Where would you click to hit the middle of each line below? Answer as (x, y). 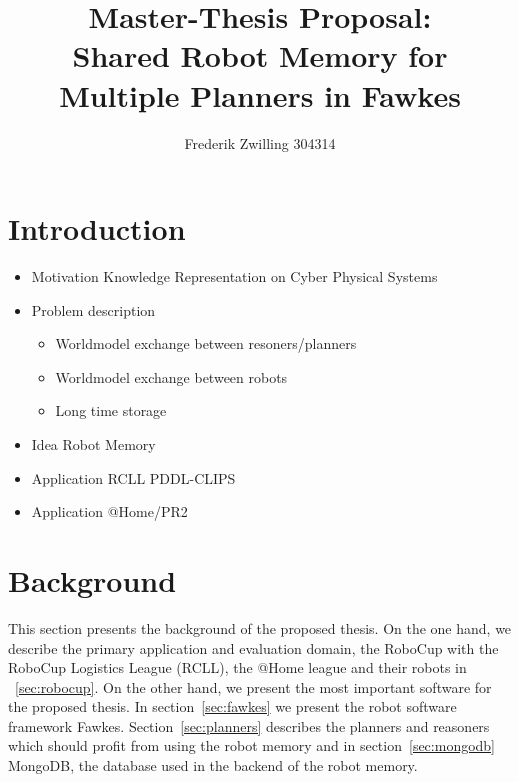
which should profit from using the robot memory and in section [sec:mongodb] (252, 745)
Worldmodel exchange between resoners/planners (206, 343)
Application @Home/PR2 (109, 511)
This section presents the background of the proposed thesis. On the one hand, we (260, 627)
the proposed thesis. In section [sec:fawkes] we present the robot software (232, 706)
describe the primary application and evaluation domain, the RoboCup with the (253, 647)
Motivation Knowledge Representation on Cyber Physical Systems (234, 276)
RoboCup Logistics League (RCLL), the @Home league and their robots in (237, 667)
